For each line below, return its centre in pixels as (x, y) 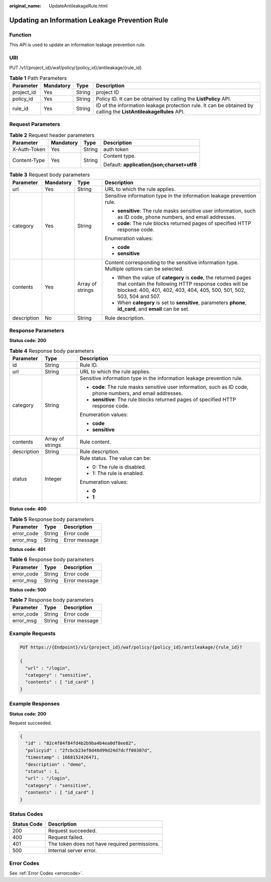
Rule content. (95, 442)
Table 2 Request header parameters (52, 135)
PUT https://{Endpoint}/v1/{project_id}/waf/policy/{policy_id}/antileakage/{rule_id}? (131, 647)
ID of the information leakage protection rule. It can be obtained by (175, 105)
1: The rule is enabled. (118, 473)
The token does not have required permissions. (104, 844)
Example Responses (35, 704)
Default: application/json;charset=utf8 (150, 165)
